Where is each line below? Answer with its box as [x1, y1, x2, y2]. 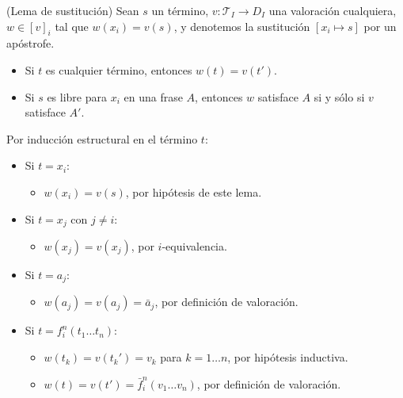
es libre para [47, 88, 107, 105]
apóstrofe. [6, 35, 55, 52]
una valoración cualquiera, [268, 2, 397, 18]
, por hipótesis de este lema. [125, 183, 262, 200]
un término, [151, 2, 209, 18]
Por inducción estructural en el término [6, 130, 198, 147]
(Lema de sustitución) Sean [6, 2, 139, 18]
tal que [55, 17, 89, 34]
